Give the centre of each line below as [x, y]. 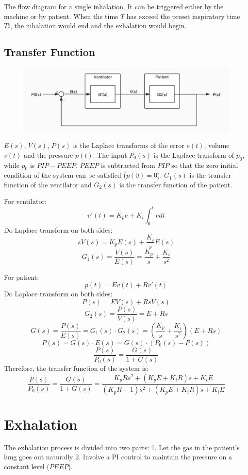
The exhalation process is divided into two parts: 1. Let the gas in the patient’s [122, 447]
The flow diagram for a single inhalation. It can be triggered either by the [114, 6]
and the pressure [48, 155]
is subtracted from [128, 165]
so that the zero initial [205, 165]
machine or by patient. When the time [61, 16]
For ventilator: [25, 201]
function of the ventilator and [48, 185]
